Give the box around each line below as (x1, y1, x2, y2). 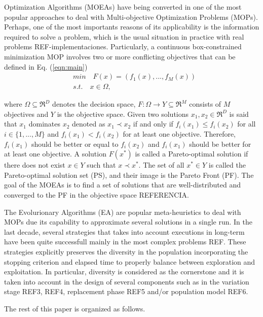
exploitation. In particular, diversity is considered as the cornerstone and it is (4, 266, 244, 277)
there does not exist (4, 160, 65, 170)
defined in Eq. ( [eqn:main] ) (4, 61, 88, 72)
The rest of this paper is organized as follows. (4, 303, 145, 313)
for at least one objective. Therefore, (123, 129, 236, 139)
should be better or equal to (31, 138, 119, 149)
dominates (28, 118, 61, 129)
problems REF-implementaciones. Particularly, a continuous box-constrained (4, 41, 242, 52)
